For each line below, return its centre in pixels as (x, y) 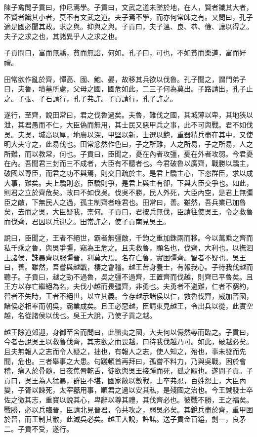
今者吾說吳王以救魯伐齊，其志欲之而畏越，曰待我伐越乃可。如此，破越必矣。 (128, 341)
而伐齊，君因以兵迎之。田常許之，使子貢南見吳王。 (87, 221)
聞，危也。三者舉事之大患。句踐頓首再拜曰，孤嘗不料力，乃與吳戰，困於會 (125, 361)
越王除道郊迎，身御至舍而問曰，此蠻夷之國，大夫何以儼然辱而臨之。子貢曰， (128, 332)
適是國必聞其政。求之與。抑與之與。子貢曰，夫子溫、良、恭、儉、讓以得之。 (128, 26)
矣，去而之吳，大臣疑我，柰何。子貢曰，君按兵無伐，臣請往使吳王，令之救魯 (128, 212)
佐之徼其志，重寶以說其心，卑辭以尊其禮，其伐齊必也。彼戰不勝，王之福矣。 (128, 399)
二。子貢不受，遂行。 (39, 428)
